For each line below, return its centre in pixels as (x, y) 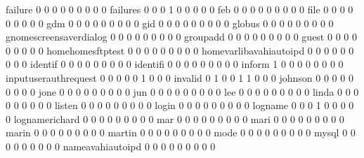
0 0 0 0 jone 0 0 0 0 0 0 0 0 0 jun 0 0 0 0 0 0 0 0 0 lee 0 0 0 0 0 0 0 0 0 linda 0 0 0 (182, 91)
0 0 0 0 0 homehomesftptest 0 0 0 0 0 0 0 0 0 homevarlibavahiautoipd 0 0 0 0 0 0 (180, 50)
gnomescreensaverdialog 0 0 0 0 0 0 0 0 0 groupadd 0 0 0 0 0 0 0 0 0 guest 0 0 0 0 (181, 37)
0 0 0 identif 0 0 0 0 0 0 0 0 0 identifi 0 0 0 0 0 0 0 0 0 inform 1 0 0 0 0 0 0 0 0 (175, 64)
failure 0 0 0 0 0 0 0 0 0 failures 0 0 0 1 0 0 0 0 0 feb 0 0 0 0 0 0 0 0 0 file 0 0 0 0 (180, 9)
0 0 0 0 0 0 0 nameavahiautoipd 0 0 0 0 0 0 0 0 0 (111, 146)
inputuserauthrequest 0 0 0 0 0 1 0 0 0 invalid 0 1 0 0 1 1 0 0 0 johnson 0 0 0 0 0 (180, 77)
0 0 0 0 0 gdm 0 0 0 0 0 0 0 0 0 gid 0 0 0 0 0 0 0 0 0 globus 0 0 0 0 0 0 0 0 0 (170, 23)
